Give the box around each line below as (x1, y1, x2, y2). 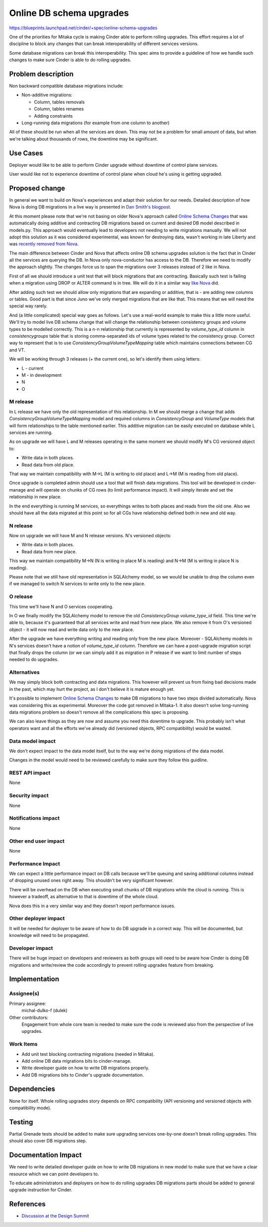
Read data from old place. (21, 462, 74, 468)
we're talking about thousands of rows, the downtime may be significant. (9, 136, 158, 142)
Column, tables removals (34, 99, 85, 105)
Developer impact (9, 944, 53, 951)
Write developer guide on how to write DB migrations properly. (21, 1065, 150, 1071)
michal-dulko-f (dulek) (21, 1008, 68, 1013)
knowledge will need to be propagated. (9, 933, 89, 938)
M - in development (21, 372, 62, 378)
